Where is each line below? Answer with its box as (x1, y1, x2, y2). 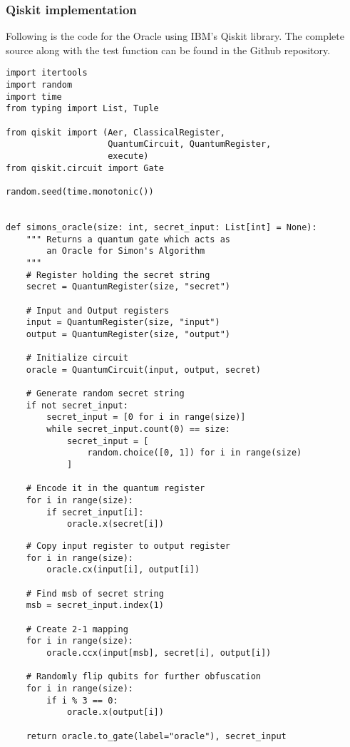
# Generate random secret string (26, 388, 185, 399)
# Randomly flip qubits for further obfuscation (26, 671, 261, 682)
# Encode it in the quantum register (26, 483, 205, 494)
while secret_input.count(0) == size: (46, 424, 230, 435)
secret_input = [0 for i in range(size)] (46, 412, 246, 423)
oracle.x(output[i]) (66, 707, 164, 718)
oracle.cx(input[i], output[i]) (46, 565, 200, 575)
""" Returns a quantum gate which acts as (26, 234, 230, 244)
